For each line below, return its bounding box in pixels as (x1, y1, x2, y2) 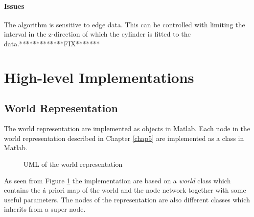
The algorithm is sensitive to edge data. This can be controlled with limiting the (4, 19, 245, 29)
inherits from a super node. (4, 204, 86, 214)
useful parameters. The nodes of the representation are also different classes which (4, 194, 250, 204)
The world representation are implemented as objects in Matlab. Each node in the (4, 123, 251, 134)
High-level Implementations (4, 67, 194, 87)
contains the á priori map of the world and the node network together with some (4, 185, 246, 195)
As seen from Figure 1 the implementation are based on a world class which (4, 175, 231, 185)
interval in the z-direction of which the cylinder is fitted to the (4, 29, 191, 39)
